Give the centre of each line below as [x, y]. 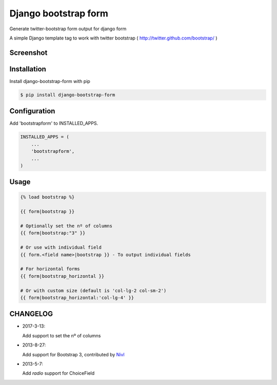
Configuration [32, 111]
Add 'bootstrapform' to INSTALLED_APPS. [54, 124]
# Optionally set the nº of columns [66, 226]
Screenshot [28, 53]
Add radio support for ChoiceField [58, 373]
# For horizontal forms [50, 269]
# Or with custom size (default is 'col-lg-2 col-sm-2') [93, 290]
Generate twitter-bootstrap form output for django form [68, 29]
